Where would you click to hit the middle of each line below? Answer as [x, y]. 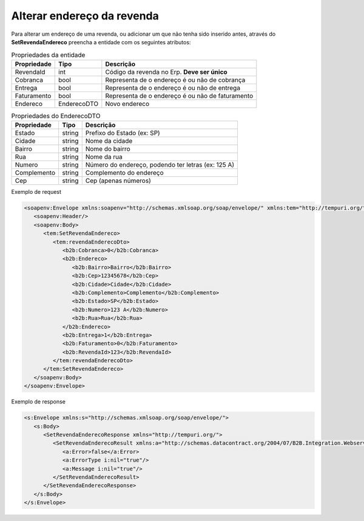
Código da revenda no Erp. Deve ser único [166, 71]
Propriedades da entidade [48, 55]
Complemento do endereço [124, 173]
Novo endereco [127, 104]
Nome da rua [104, 157]
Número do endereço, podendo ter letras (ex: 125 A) [160, 165]
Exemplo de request [36, 192]
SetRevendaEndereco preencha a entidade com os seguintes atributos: [101, 42]
